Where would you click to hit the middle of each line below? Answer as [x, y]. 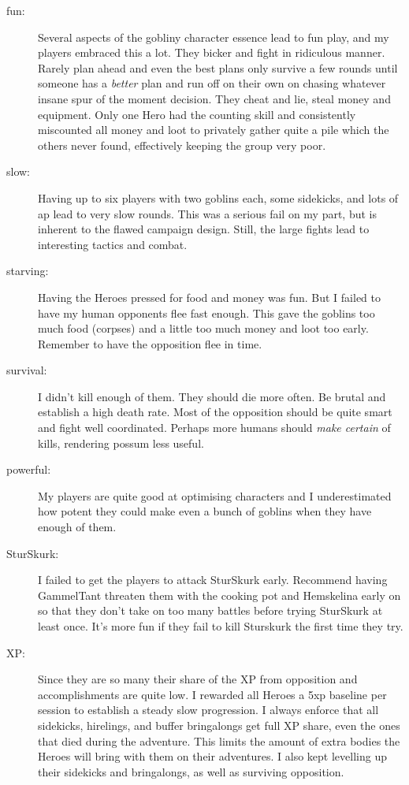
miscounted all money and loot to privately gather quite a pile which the [214, 130]
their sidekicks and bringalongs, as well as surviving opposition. [191, 771]
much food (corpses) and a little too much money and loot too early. [203, 328]
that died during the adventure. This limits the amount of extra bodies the [219, 740]
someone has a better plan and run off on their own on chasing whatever [212, 83]
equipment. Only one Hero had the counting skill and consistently [197, 114]
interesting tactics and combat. [113, 244]
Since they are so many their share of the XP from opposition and [198, 679]
